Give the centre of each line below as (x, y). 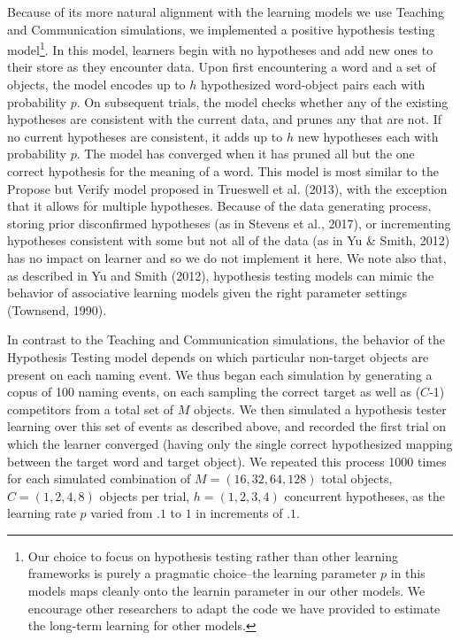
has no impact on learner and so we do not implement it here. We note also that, (227, 257)
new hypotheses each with (368, 136)
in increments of (239, 513)
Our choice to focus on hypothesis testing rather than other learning (213, 555)
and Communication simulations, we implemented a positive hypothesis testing (221, 29)
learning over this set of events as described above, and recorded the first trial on (227, 426)
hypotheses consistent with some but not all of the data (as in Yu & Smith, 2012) (229, 240)
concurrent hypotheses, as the (364, 495)
